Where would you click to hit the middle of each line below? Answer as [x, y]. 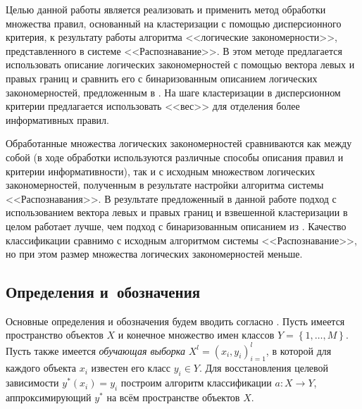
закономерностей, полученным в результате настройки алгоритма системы [165, 185]
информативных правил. [57, 119]
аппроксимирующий [49, 397]
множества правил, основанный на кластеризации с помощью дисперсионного [174, 23]
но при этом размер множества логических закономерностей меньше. [154, 254]
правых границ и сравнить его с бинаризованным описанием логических [162, 78]
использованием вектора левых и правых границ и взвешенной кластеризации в [177, 212]
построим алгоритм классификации [196, 383]
